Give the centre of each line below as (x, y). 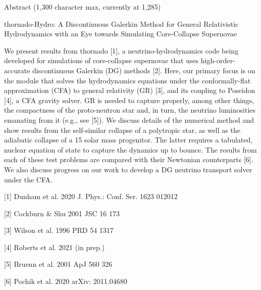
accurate (17, 70)
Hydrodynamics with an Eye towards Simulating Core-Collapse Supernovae (121, 34)
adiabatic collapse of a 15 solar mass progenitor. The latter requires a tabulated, (128, 140)
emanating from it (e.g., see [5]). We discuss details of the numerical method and (129, 119)
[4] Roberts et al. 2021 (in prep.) (55, 247)
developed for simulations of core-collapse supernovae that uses (101, 60)
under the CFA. (28, 179)
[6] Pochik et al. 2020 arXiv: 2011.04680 (66, 281)
